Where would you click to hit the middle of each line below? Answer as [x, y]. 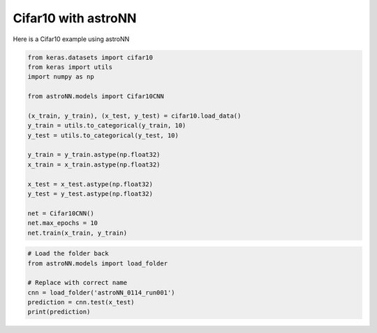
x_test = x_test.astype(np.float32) [90, 184]
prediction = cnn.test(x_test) [81, 302]
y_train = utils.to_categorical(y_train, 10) [107, 126]
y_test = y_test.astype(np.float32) [90, 194]
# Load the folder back [68, 254]
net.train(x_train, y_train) [77, 233]
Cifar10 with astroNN [75, 18]
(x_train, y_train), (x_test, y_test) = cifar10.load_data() [134, 116]
